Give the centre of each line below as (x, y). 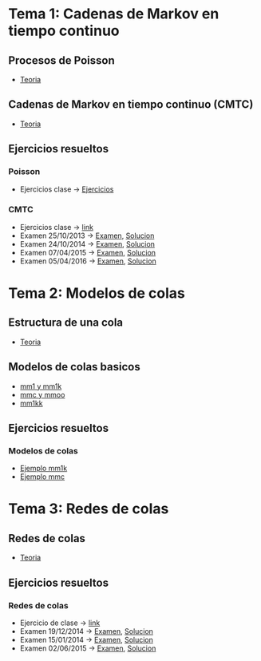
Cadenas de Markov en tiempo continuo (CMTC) (131, 105)
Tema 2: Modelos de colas (97, 293)
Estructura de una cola (66, 323)
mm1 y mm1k (41, 386)
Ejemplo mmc (42, 477)
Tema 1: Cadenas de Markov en (114, 14)
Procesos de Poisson (61, 60)
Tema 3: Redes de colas (89, 509)
